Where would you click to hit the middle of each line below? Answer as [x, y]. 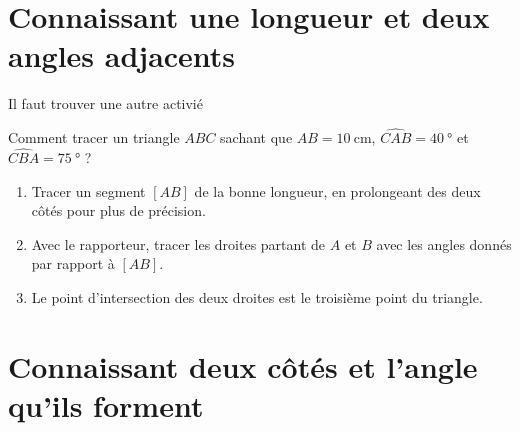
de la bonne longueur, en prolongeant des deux [337, 190]
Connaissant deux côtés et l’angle [243, 365]
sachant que [256, 137]
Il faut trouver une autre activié [105, 103]
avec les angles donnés [444, 243]
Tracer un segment [88, 190]
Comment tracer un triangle [94, 137]
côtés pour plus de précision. [118, 210]
